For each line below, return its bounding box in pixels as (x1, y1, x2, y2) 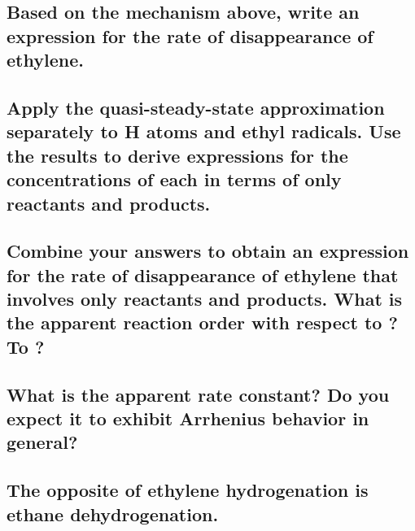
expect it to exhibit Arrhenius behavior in (7, 406, 369, 431)
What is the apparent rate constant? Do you (7, 381, 390, 407)
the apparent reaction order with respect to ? (7, 310, 398, 335)
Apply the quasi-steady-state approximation (7, 94, 385, 120)
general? (7, 429, 78, 455)
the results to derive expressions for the (7, 142, 348, 168)
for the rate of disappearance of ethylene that (7, 262, 399, 287)
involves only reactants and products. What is (7, 286, 403, 311)
